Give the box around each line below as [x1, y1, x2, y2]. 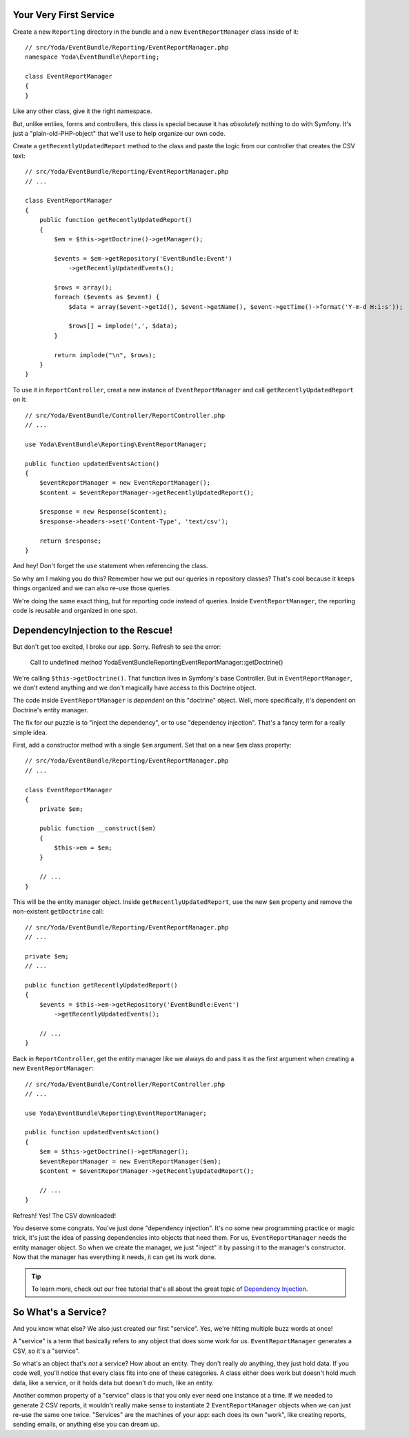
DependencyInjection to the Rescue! [12, 624, 173, 636]
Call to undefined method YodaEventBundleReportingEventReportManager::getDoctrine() [30, 659, 283, 667]
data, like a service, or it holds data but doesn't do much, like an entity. [12, 1378, 214, 1387]
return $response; [39, 536, 102, 545]
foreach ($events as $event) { [54, 293, 160, 301]
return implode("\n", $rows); [54, 351, 157, 359]
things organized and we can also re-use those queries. [12, 584, 172, 592]
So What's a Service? [12, 1306, 107, 1318]
